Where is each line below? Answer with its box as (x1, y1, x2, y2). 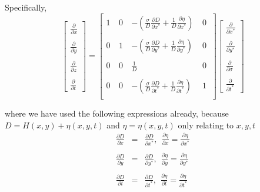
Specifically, (5, 1, 47, 13)
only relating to (178, 118, 234, 131)
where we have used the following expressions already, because (5, 107, 229, 120)
